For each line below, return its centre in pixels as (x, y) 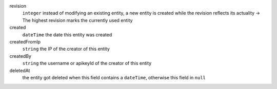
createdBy (21, 56)
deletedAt (20, 70)
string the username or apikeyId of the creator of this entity (87, 63)
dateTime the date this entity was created (67, 35)
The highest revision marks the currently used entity (77, 20)
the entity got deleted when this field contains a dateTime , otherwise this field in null (114, 77)
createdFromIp (25, 41)
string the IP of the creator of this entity (66, 49)
